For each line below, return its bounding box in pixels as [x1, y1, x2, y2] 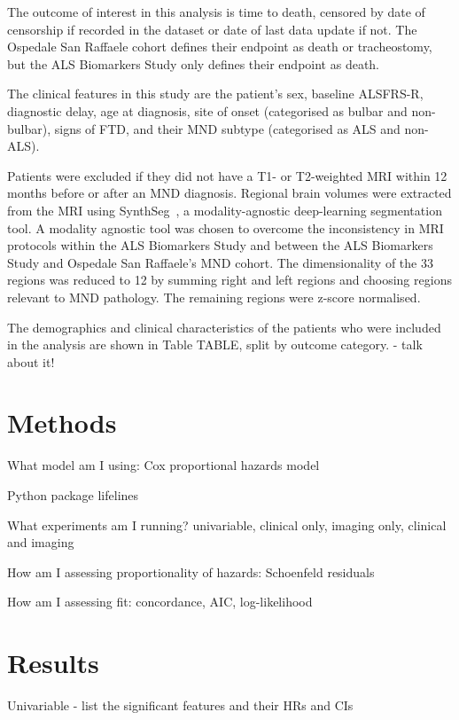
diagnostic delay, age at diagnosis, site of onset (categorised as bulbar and [7, 101, 408, 120]
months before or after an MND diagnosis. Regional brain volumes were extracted [7, 184, 452, 202]
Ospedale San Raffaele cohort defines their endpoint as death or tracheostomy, [7, 37, 432, 56]
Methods [7, 404, 117, 441]
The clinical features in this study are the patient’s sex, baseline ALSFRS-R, [7, 84, 424, 103]
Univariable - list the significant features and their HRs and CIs [7, 696, 354, 715]
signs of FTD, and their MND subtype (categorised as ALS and [54, 119, 401, 137]
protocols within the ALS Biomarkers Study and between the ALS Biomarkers [7, 236, 433, 254]
